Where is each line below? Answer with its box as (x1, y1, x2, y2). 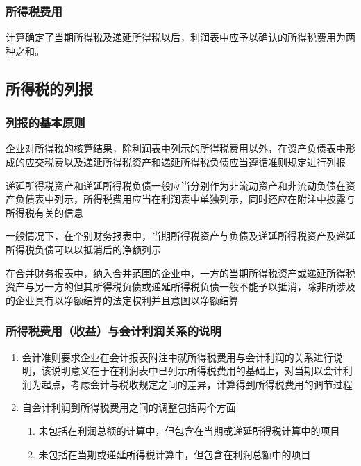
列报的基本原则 (6, 114, 85, 131)
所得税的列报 (6, 77, 93, 99)
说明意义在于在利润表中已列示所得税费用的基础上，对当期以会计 (51, 363, 343, 378)
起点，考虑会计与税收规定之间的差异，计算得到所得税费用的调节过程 (41, 376, 353, 391)
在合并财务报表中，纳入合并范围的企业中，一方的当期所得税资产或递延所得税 (6, 265, 355, 280)
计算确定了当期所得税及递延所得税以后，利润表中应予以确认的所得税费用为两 (6, 30, 355, 44)
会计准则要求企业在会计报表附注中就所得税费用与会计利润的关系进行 (22, 349, 333, 364)
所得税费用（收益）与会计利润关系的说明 (6, 322, 221, 340)
